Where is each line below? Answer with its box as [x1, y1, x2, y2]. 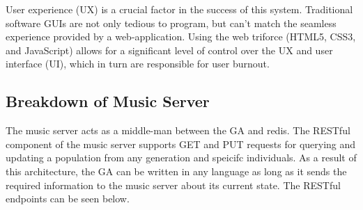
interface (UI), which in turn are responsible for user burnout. [6, 56, 270, 71]
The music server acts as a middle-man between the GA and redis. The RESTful [6, 123, 350, 138]
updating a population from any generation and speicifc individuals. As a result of [6, 150, 357, 165]
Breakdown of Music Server [6, 90, 210, 112]
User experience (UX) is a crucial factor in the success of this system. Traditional [6, 2, 353, 16]
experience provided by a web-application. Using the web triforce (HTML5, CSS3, [6, 29, 356, 44]
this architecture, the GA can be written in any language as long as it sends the [6, 163, 347, 178]
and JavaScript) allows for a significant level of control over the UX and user [6, 42, 333, 57]
